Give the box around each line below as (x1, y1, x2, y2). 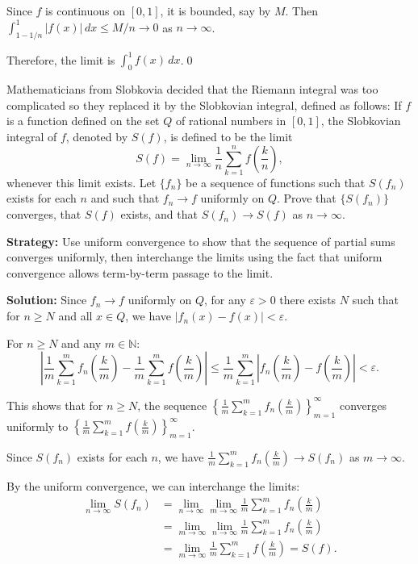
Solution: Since (6, 291, 87, 308)
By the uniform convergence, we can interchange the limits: (6, 477, 300, 494)
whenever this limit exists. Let (6, 173, 157, 190)
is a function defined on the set (6, 112, 160, 129)
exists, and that (120, 206, 198, 223)
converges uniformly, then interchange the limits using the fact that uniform (6, 249, 382, 265)
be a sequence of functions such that (186, 173, 366, 190)
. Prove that (276, 190, 336, 207)
